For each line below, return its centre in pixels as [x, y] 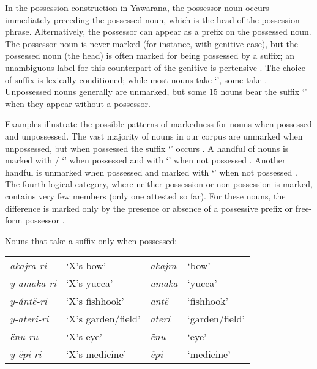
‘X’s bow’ [86, 266]
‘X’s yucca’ [89, 283]
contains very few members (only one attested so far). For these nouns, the [145, 196]
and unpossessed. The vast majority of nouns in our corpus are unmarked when [154, 136]
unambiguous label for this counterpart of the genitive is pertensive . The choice [155, 67]
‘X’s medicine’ [96, 354]
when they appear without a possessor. [78, 103]
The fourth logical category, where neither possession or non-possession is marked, [159, 184]
